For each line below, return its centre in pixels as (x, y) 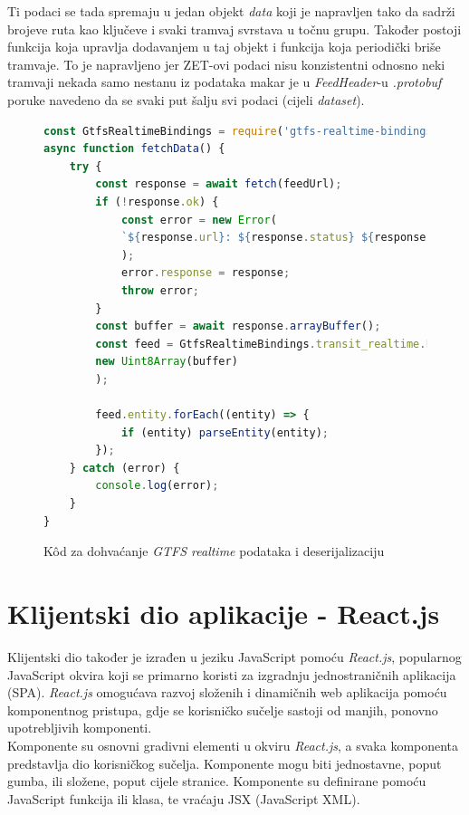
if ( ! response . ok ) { (157, 201)
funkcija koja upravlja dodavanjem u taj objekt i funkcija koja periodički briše (224, 47)
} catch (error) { (124, 468)
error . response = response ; (206, 273)
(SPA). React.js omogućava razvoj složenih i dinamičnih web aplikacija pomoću (227, 692)
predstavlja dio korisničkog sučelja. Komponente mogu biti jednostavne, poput (225, 763)
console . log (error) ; (157, 486)
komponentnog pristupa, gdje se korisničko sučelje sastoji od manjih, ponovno (223, 710)
